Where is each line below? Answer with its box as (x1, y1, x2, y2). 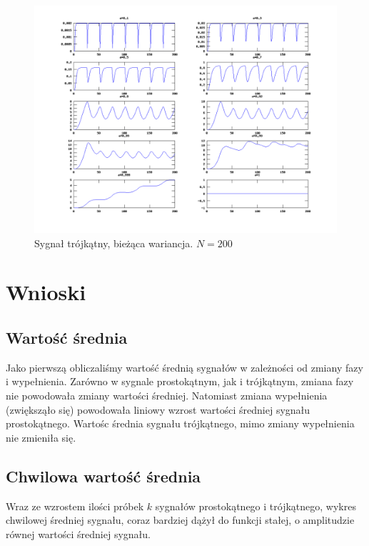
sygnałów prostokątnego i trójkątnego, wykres (155, 498, 356, 513)
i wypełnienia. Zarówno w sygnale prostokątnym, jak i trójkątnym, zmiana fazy (6, 374, 354, 389)
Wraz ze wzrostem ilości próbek (6, 498, 144, 513)
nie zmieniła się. (6, 430, 76, 445)
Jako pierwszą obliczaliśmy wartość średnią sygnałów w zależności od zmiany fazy (6, 359, 363, 374)
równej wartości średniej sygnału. (6, 526, 151, 541)
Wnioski (6, 277, 86, 307)
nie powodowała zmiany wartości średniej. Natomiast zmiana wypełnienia (6, 387, 328, 402)
